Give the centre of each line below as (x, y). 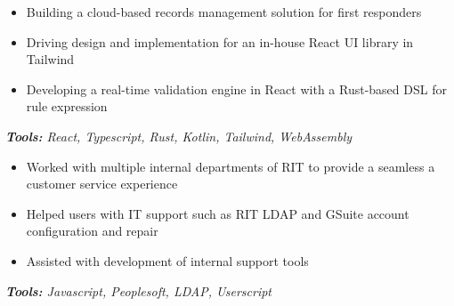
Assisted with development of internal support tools (167, 260)
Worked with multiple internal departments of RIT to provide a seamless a (231, 166)
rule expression (67, 106)
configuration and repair (92, 231)
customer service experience (102, 184)
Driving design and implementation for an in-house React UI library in (220, 41)
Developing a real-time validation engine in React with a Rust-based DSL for (236, 89)
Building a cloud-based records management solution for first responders (224, 12)
